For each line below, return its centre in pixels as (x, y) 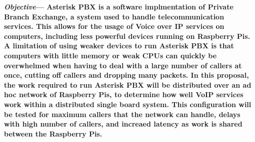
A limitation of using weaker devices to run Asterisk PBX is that (119, 46)
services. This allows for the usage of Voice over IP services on (114, 26)
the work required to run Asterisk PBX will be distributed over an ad (128, 84)
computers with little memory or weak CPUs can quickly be (110, 55)
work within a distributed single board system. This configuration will (128, 104)
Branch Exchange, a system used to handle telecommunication (114, 16)
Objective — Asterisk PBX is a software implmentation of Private (119, 6)
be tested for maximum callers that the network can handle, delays (122, 114)
